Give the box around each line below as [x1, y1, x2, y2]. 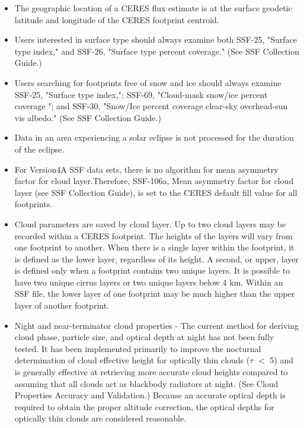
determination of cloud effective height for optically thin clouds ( [14, 354, 250, 366]
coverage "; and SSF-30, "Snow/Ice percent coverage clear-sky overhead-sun [14, 100, 288, 112]
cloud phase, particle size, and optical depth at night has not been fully [14, 331, 274, 343]
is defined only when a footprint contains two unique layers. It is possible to [14, 264, 290, 277]
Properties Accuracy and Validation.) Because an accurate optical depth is [14, 389, 286, 401]
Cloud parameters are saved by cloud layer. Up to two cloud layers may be [14, 217, 286, 230]
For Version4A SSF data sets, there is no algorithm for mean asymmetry [14, 163, 279, 175]
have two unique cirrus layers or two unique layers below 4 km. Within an [14, 275, 283, 288]
